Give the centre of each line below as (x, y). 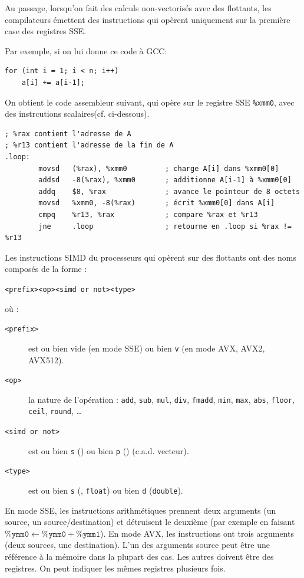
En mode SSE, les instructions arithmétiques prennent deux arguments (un (141, 510)
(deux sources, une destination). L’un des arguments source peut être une (137, 545)
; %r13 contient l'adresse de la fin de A (89, 145)
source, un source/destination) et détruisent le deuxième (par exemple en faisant (150, 522)
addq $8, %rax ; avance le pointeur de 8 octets (169, 191)
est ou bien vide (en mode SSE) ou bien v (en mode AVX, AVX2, (147, 348)
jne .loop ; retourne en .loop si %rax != (165, 226)
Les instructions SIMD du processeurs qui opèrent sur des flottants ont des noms (151, 257)
